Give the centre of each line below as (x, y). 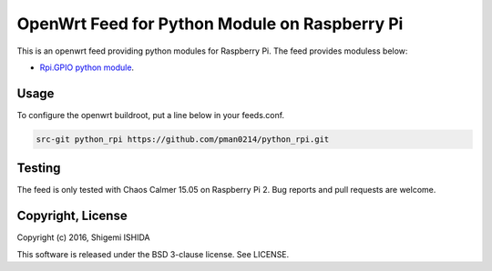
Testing (39, 168)
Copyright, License (72, 216)
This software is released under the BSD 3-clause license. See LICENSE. (153, 254)
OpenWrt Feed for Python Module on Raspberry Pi (210, 24)
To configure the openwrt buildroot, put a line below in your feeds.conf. (151, 115)
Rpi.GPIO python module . (87, 67)
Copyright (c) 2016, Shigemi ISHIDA (83, 237)
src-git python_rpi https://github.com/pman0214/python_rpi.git (183, 139)
